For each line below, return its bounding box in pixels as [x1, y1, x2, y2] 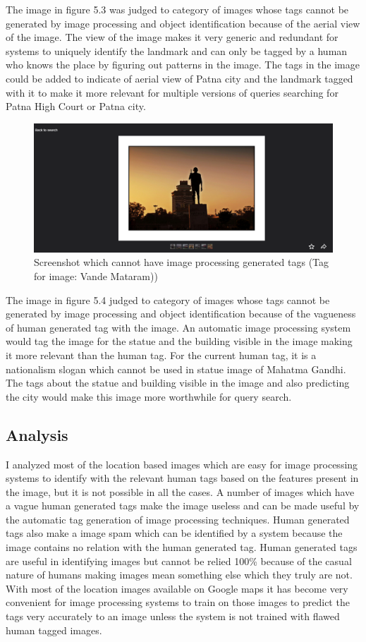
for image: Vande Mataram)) [34, 268, 158, 283]
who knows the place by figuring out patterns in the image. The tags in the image [6, 57, 360, 72]
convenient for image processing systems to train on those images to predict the [6, 595, 350, 610]
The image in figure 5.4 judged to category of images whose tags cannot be [6, 292, 330, 307]
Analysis [6, 423, 68, 445]
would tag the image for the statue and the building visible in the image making [6, 334, 353, 349]
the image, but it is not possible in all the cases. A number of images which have [6, 484, 355, 499]
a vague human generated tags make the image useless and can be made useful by [6, 498, 360, 513]
